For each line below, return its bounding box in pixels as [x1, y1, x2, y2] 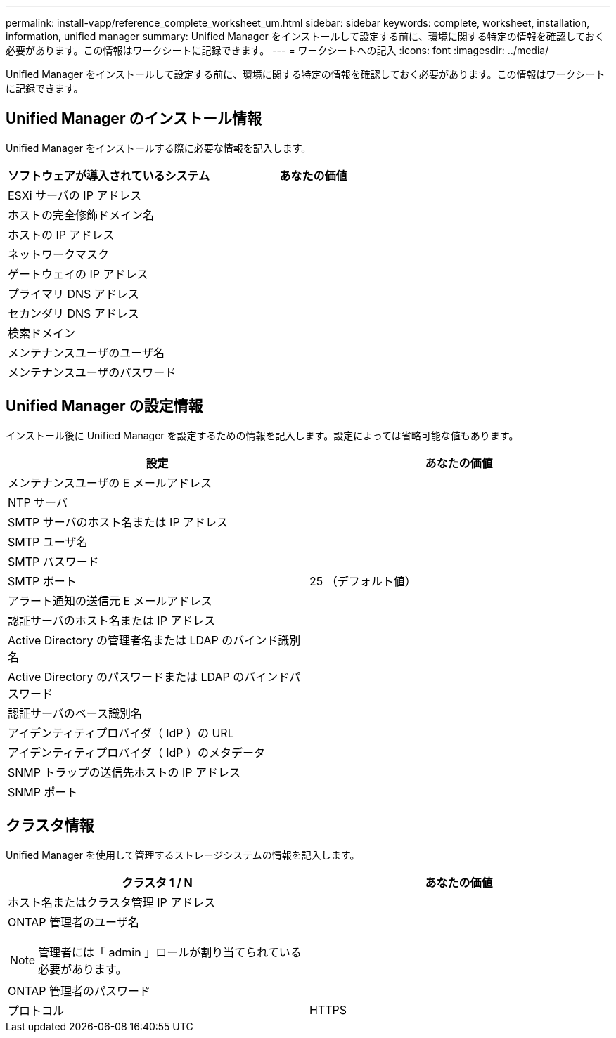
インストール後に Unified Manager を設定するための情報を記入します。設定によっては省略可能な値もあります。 [6, 429, 519, 441]
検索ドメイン [8, 325, 76, 340]
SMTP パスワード [8, 554, 99, 569]
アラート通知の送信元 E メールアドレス [8, 593, 212, 608]
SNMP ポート [8, 784, 78, 799]
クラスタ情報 [6, 817, 94, 835]
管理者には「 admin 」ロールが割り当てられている [38, 945, 302, 959]
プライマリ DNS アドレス [8, 286, 139, 301]
